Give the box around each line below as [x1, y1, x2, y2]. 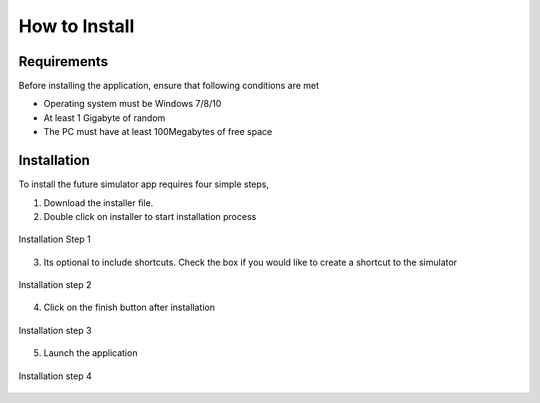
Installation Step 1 [18, 233, 91, 245]
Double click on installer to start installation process [43, 210, 257, 222]
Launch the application [43, 347, 138, 359]
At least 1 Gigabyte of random [43, 111, 166, 124]
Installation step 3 [18, 324, 92, 336]
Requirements [18, 53, 109, 70]
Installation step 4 [18, 370, 92, 382]
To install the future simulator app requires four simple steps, [18, 178, 270, 190]
